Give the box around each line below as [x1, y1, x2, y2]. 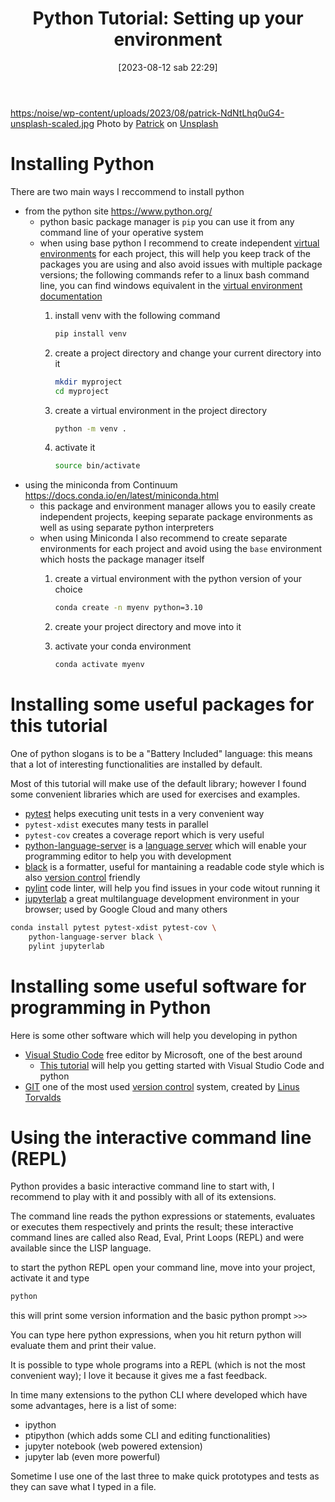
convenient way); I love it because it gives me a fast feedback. [10, 1370, 268, 1382]
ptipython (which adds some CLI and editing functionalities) [24, 1430, 272, 1442]
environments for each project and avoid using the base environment [39, 543, 323, 555]
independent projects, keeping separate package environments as [39, 511, 313, 523]
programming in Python [10, 996, 212, 1019]
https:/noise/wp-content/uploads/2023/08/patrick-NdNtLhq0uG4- [10, 107, 285, 119]
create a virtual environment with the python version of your [54, 573, 303, 585]
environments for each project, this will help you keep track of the [39, 247, 311, 259]
